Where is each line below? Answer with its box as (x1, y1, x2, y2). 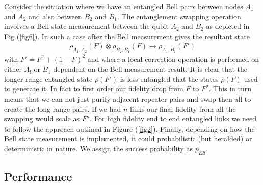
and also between (29, 11, 82, 21)
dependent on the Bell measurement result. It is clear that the (53, 64, 247, 74)
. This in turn (208, 83, 252, 94)
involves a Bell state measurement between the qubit (4, 21, 169, 32)
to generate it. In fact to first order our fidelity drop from (4, 83, 183, 94)
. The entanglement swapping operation (117, 11, 241, 21)
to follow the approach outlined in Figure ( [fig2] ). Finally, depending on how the (4, 123, 255, 134)
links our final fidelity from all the (129, 103, 236, 114)
